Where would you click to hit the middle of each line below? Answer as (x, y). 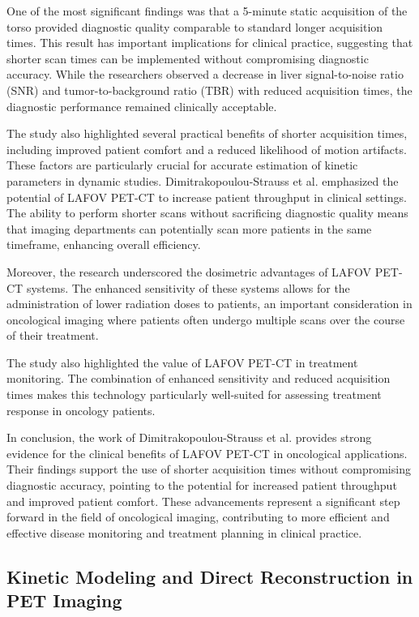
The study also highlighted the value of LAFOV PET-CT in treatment (182, 362)
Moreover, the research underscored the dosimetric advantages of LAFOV (189, 271)
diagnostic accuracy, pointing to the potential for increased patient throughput (202, 485)
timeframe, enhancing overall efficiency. (104, 244)
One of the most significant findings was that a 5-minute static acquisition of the (207, 11)
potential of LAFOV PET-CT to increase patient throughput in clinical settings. (207, 197)
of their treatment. (53, 335)
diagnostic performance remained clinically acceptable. (142, 106)
